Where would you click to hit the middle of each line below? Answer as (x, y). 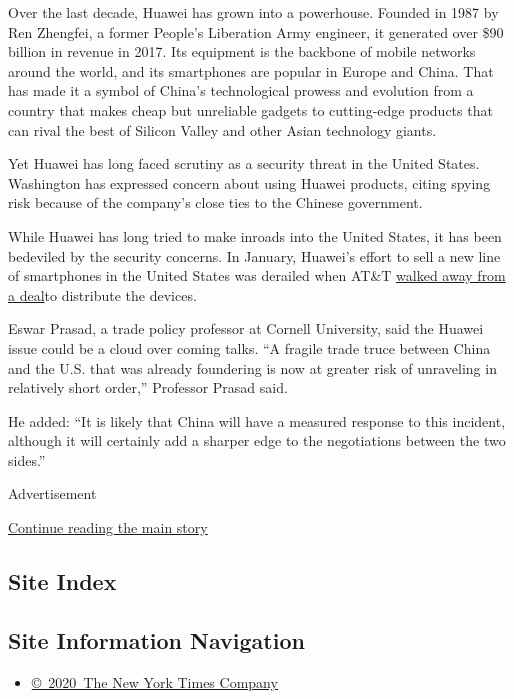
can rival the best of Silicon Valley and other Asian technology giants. (222, 129)
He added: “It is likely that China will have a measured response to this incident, (257, 420)
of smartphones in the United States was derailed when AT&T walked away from (257, 275)
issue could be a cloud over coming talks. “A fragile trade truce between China (249, 347)
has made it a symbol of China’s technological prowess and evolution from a (241, 90)
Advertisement (52, 493)
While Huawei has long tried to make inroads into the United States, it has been (255, 235)
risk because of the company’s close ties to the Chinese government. (215, 202)
